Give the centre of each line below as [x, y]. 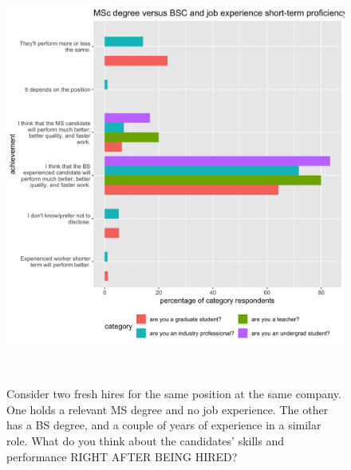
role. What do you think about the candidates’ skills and [145, 440]
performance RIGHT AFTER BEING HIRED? [122, 456]
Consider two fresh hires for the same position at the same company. [174, 394]
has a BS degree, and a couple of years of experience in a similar [164, 425]
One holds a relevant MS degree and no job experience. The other [168, 409]
